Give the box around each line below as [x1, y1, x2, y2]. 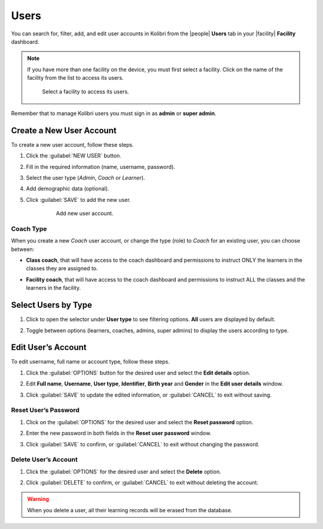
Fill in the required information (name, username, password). [26, 163, 176, 170]
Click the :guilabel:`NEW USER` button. [26, 152, 122, 159]
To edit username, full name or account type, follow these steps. [11, 358, 170, 365]
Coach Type [11, 225, 47, 233]
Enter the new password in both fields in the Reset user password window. [26, 430, 212, 437]
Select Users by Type [11, 300, 92, 310]
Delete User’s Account [11, 455, 78, 464]
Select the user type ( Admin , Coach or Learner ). [26, 174, 145, 181]
